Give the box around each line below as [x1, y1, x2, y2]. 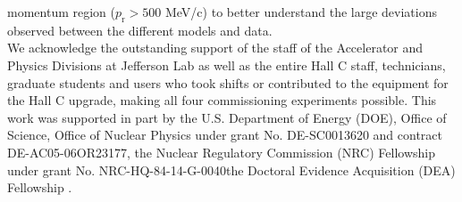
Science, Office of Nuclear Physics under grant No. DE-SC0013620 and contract [7, 125, 442, 144]
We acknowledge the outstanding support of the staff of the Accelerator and [7, 38, 424, 57]
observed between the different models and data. [7, 20, 273, 39]
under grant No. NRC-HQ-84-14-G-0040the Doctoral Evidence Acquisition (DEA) [7, 160, 456, 179]
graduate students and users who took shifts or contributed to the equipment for [7, 73, 449, 92]
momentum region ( [7, 3, 115, 20]
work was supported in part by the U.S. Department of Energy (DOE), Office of [7, 108, 447, 126]
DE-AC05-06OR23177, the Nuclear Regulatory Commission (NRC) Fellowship [7, 142, 436, 161]
